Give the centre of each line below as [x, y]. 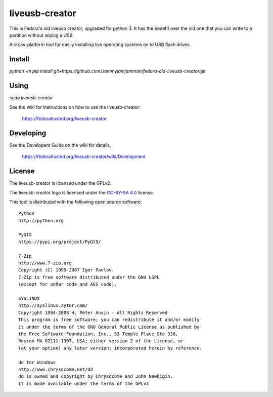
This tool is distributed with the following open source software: [76, 202]
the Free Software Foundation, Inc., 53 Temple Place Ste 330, [98, 334]
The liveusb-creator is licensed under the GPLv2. [60, 183]
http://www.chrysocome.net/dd [56, 369]
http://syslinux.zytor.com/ [53, 306]
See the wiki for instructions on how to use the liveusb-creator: [75, 107]
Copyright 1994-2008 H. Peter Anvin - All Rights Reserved [93, 312]
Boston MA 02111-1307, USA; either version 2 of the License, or [101, 341]
